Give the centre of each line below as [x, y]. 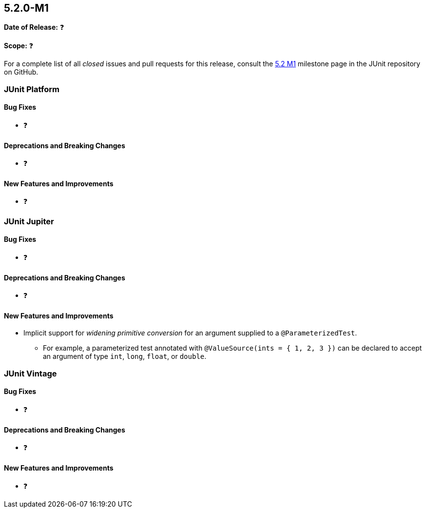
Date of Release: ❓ [34, 27]
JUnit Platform [32, 89]
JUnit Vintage [30, 373]
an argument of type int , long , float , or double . [125, 356]
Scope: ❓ [19, 46]
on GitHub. [21, 72]
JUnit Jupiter [29, 221]
